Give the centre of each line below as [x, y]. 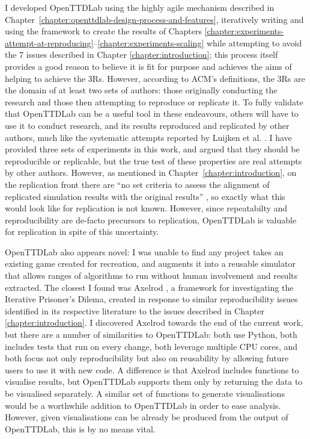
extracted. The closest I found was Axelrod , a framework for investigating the [149, 287]
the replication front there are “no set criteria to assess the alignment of [137, 184]
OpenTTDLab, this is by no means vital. [80, 428]
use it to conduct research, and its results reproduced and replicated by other [147, 125]
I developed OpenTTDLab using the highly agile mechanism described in [140, 7]
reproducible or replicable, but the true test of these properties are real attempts [153, 160]
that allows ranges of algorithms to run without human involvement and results [151, 276]
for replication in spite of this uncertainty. [82, 232]
